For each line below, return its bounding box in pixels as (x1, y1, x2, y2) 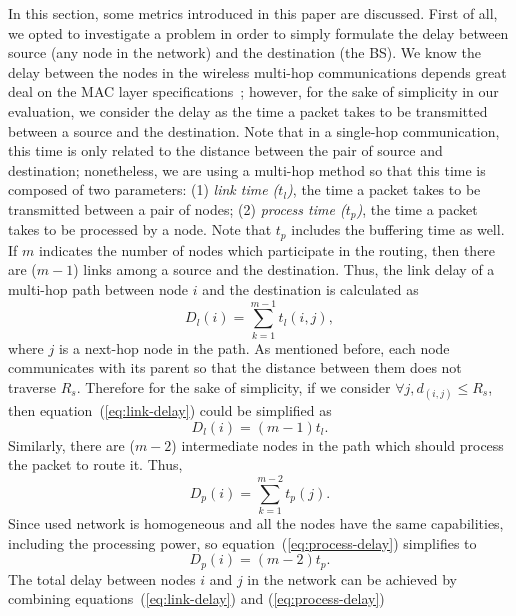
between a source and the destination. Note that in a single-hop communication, (8, 120, 500, 141)
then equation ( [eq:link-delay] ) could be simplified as (8, 400, 332, 421)
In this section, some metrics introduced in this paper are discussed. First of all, (8, 3, 498, 23)
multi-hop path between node (8, 279, 189, 300)
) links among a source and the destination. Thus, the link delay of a (73, 259, 495, 280)
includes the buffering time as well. (291, 219, 505, 240)
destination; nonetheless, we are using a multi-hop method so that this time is (8, 159, 486, 180)
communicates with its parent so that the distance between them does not (8, 357, 462, 378)
